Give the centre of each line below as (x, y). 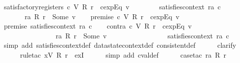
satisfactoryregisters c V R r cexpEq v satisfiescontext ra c (112, 6)
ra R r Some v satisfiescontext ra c (142, 35)
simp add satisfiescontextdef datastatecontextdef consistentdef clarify (120, 45)
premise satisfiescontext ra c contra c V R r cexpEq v (98, 26)
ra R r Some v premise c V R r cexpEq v (102, 16)
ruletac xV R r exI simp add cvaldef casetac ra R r (123, 54)
